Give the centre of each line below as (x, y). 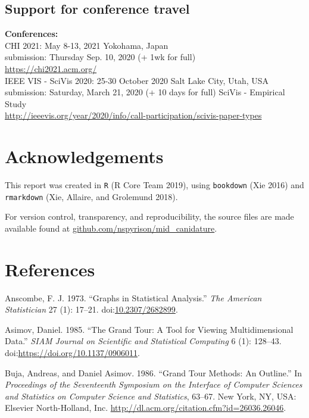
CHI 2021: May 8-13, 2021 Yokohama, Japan (87, 45)
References (50, 269)
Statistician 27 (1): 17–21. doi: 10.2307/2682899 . (91, 309)
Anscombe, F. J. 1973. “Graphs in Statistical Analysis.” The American (133, 297)
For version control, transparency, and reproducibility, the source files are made (149, 216)
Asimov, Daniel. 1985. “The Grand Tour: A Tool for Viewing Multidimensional (149, 329)
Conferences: (32, 34)
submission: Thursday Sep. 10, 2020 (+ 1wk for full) (100, 57)
